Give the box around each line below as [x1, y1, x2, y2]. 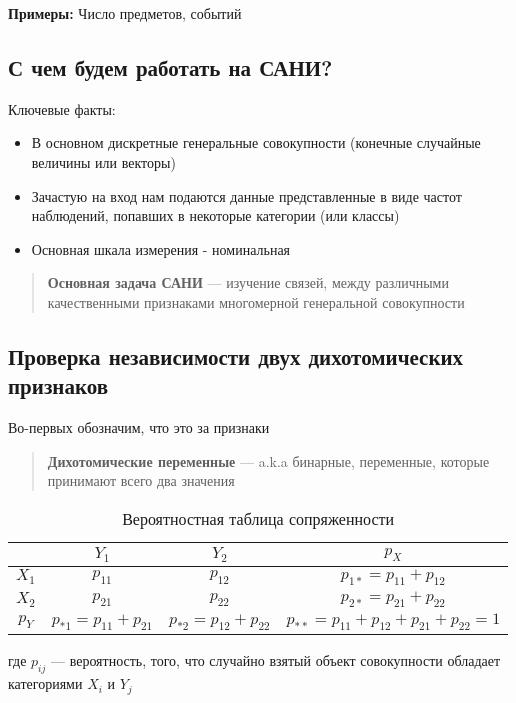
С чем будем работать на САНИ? [8, 51, 333, 82]
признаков [8, 370, 109, 401]
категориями [8, 673, 83, 694]
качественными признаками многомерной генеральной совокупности [47, 291, 465, 312]
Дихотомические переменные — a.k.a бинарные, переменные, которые [47, 450, 490, 471]
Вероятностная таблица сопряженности [122, 506, 395, 530]
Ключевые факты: [8, 98, 116, 119]
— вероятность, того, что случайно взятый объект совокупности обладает [50, 650, 501, 671]
